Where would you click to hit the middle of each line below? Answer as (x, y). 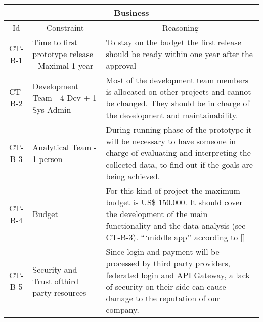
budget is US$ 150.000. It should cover (174, 202)
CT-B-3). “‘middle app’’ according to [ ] (176, 237)
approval (121, 65)
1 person (48, 158)
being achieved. (133, 176)
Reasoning (181, 28)
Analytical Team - (64, 147)
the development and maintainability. (172, 115)
